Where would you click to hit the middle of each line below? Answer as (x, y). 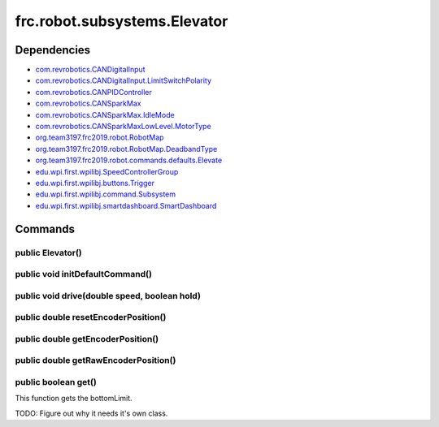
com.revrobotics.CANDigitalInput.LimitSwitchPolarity (123, 80)
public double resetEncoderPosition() (91, 317)
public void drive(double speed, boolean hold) (108, 295)
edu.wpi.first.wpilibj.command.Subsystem (106, 194)
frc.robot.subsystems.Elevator (122, 21)
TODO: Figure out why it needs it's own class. (91, 413)
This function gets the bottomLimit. (74, 399)
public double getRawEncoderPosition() (96, 360)
